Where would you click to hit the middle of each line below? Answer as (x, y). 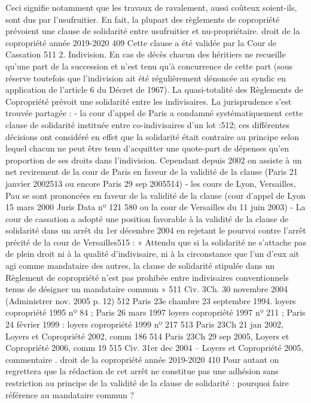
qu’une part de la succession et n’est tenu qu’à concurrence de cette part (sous (149, 66)
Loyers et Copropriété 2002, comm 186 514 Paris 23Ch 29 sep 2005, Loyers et (147, 336)
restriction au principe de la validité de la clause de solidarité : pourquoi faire (147, 383)
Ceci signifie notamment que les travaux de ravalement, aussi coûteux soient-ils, (151, 7)
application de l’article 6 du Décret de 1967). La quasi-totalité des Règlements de (154, 90)
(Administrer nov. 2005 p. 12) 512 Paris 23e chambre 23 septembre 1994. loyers (151, 300)
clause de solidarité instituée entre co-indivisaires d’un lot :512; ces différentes (148, 124)
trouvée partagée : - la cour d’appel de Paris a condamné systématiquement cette (154, 113)
